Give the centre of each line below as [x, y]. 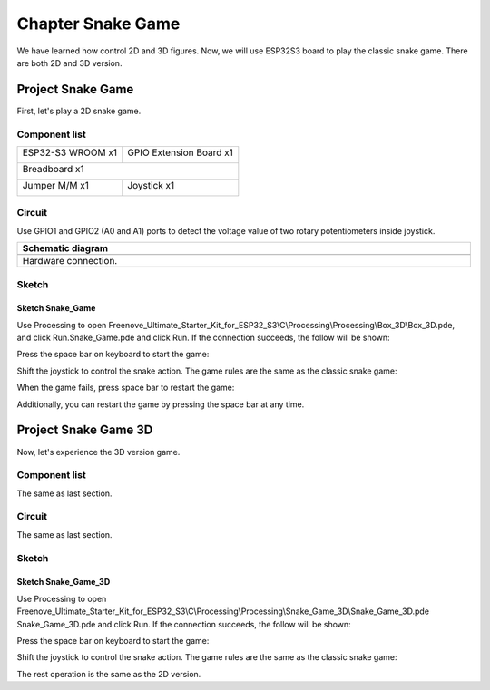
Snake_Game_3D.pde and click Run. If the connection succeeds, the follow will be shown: [184, 624]
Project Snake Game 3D [85, 430]
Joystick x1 [151, 185]
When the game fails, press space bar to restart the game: [126, 388]
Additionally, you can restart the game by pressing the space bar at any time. [161, 404]
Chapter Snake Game [98, 24]
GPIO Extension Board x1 [180, 152]
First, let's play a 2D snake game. [79, 111]
